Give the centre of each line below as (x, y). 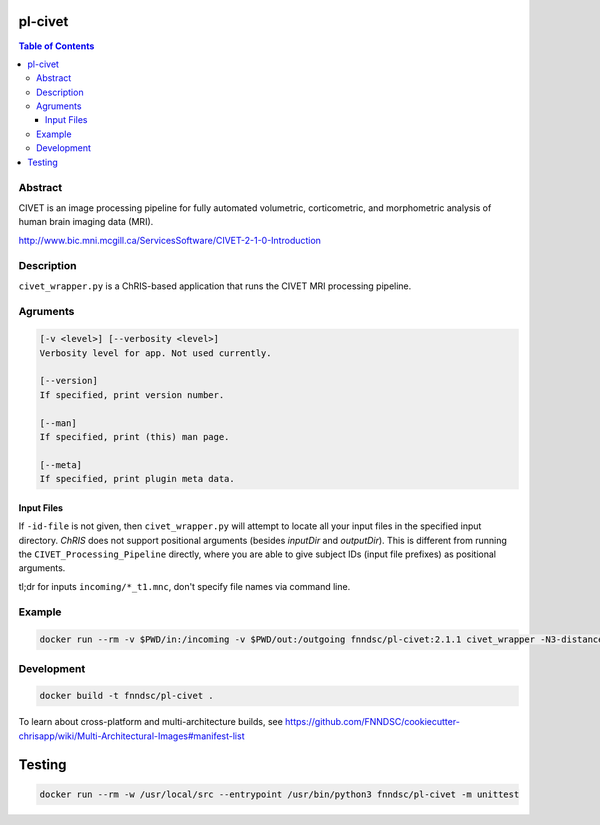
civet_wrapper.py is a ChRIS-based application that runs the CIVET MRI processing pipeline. (215, 286)
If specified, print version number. (132, 394)
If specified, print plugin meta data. (137, 479)
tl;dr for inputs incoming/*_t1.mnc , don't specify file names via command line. (184, 586)
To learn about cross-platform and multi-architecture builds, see (151, 722)
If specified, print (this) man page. (134, 436)
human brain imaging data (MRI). (86, 222)
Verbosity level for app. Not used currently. (155, 353)
